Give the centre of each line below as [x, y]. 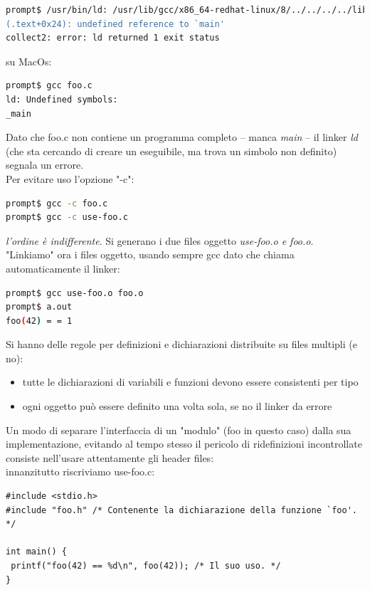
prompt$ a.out [39, 307]
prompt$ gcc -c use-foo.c [67, 217]
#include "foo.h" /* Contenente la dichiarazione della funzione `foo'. [181, 510]
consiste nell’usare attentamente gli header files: [110, 457]
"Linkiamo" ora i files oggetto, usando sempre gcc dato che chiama [150, 254]
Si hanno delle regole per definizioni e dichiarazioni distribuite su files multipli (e [181, 344]
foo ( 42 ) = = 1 [39, 321]
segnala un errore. [45, 165]
